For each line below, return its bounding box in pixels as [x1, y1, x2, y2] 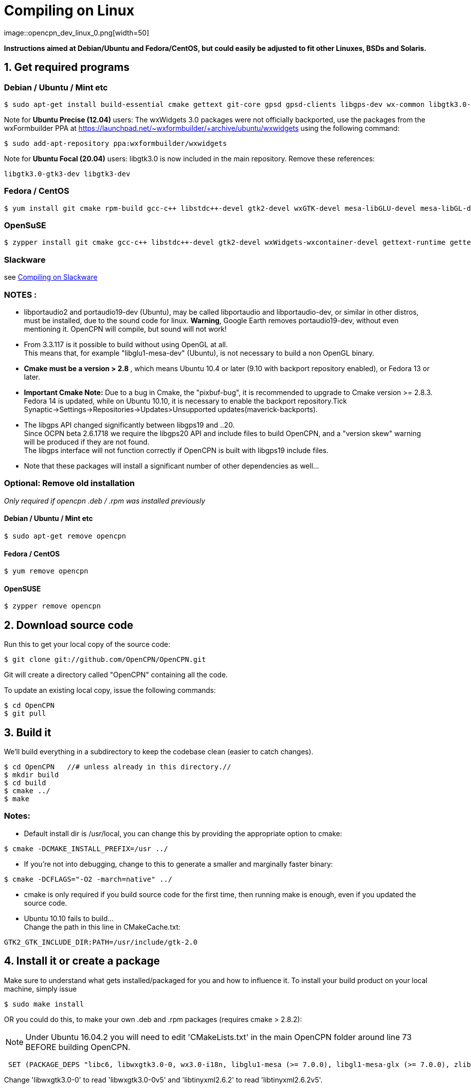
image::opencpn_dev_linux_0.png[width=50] [4, 28, 149, 37]
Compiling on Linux [4, 2, 135, 19]
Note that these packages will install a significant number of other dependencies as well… [24, 461, 319, 470]
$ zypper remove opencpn [4, 602, 101, 610]
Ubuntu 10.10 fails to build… [24, 914, 114, 923]
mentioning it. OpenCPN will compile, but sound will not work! [24, 324, 227, 333]
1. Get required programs [4, 61, 130, 74]
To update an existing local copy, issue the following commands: [4, 686, 216, 695]
